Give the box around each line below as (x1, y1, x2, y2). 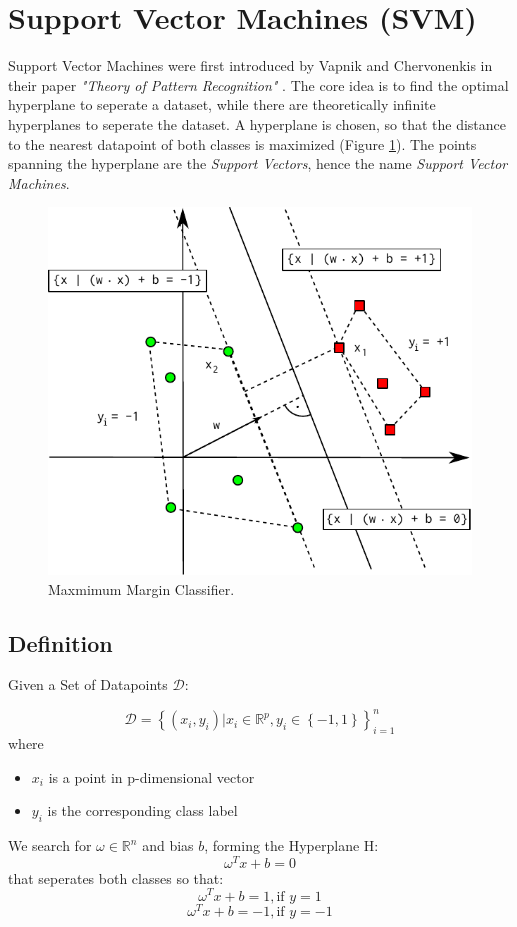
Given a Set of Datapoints (8, 674, 168, 695)
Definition (8, 627, 113, 658)
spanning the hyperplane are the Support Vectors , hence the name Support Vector (8, 153, 508, 174)
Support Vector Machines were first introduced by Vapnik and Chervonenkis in (8, 55, 493, 76)
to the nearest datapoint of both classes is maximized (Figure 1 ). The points (8, 133, 477, 154)
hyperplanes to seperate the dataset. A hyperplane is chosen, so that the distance (8, 113, 507, 134)
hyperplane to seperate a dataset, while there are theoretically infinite (8, 94, 436, 115)
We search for (8, 835, 92, 856)
